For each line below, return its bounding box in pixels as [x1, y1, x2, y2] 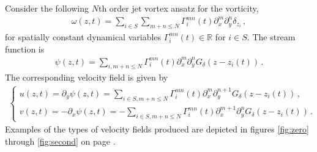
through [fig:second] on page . [5, 134, 116, 147]
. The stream [247, 30, 296, 43]
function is [5, 42, 45, 55]
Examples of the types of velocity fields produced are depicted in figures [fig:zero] [5, 123, 309, 136]
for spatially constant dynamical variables [5, 30, 162, 43]
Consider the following [5, 2, 89, 14]
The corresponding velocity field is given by [5, 71, 168, 84]
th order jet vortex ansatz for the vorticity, [98, 2, 259, 14]
